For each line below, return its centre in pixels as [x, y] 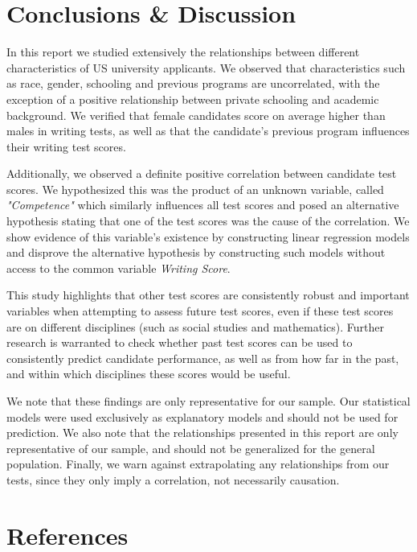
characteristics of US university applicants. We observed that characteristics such [206, 67]
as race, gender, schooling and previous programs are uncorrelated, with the [193, 83]
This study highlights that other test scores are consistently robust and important [208, 295]
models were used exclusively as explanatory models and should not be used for [202, 416]
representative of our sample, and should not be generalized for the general [191, 448]
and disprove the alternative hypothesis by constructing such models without [196, 252]
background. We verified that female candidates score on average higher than [196, 115]
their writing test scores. [66, 146]
